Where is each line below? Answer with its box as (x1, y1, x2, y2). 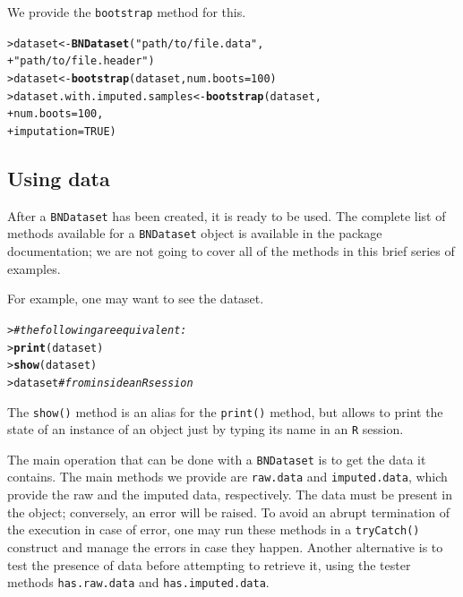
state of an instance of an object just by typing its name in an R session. (7, 420, 404, 439)
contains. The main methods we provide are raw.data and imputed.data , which (7, 467, 448, 486)
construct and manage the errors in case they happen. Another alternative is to (7, 537, 443, 556)
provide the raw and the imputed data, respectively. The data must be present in (7, 485, 452, 504)
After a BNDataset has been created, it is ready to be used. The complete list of (7, 206, 446, 225)
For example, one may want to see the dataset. (7, 289, 264, 308)
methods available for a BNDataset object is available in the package (7, 224, 382, 243)
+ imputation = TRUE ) (7, 124, 116, 138)
